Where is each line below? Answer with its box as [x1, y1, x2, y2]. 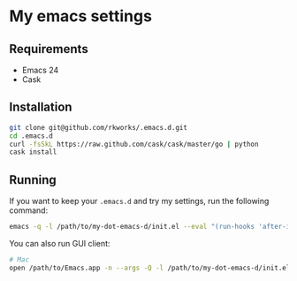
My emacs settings [9, 6, 153, 27]
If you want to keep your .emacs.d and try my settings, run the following [9, 196, 270, 207]
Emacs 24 [21, 65, 59, 75]
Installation [9, 100, 72, 115]
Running [9, 172, 57, 187]
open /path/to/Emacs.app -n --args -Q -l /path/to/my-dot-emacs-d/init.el [9, 263, 291, 272]
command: [9, 205, 49, 216]
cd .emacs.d [9, 131, 53, 140]
